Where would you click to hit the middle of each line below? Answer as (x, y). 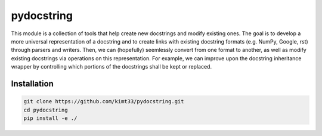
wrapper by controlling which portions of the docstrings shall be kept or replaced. (111, 67)
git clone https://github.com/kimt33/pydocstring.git (104, 102)
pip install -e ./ (50, 118)
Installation (32, 84)
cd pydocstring (46, 110)
